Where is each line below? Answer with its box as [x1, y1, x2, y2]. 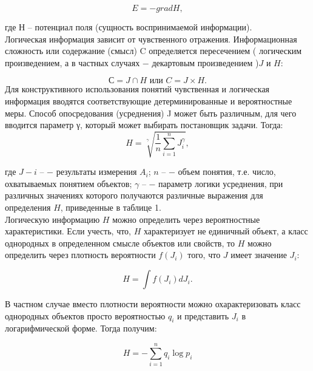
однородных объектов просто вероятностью [5, 309, 166, 322]
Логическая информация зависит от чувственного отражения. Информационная [5, 32, 297, 45]
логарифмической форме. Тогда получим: [5, 322, 157, 335]
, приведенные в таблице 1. [60, 201, 161, 214]
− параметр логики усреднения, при [149, 177, 283, 189]
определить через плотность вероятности [5, 248, 156, 261]
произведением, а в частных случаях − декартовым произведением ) [5, 56, 259, 69]
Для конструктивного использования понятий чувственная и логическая [5, 83, 270, 95]
